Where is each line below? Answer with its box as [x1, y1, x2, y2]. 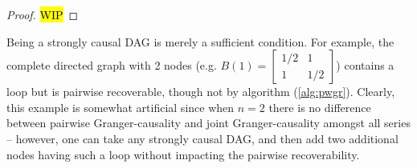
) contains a [336, 57, 395, 74]
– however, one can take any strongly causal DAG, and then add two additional [6, 130, 399, 146]
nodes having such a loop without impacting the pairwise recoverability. [6, 146, 360, 162]
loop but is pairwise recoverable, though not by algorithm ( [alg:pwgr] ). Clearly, [6, 83, 395, 100]
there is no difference [268, 98, 371, 115]
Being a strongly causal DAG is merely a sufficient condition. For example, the [6, 33, 395, 50]
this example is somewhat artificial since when [6, 98, 235, 115]
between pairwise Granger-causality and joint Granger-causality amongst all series [6, 114, 411, 131]
